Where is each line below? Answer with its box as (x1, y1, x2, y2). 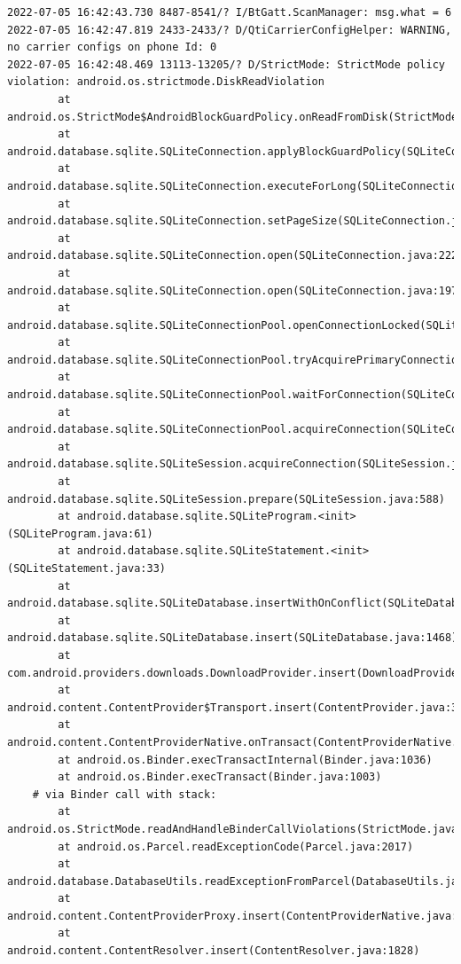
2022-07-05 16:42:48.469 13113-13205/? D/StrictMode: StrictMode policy (7, 58, 445, 71)
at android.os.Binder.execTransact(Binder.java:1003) (58, 771, 382, 784)
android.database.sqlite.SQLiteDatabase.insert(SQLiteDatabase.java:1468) (7, 631, 458, 645)
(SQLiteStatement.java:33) (7, 562, 166, 575)
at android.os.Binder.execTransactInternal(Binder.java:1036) (58, 753, 433, 766)
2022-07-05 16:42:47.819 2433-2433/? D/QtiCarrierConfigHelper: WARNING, (7, 23, 452, 36)
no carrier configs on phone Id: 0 (7, 41, 217, 54)
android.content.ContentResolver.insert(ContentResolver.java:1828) (7, 944, 420, 958)
